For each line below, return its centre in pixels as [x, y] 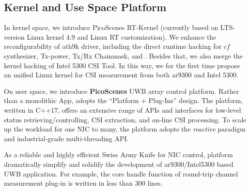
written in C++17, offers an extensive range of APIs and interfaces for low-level [123, 110]
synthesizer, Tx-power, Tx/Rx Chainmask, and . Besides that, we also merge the [123, 55]
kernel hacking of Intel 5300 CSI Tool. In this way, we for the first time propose [122, 65]
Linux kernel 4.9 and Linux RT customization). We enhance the [122, 37]
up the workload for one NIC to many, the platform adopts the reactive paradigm [125, 129]
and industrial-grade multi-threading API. [66, 138]
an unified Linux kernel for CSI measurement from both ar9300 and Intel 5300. [121, 75]
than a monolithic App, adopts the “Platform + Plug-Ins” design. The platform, [124, 100]
